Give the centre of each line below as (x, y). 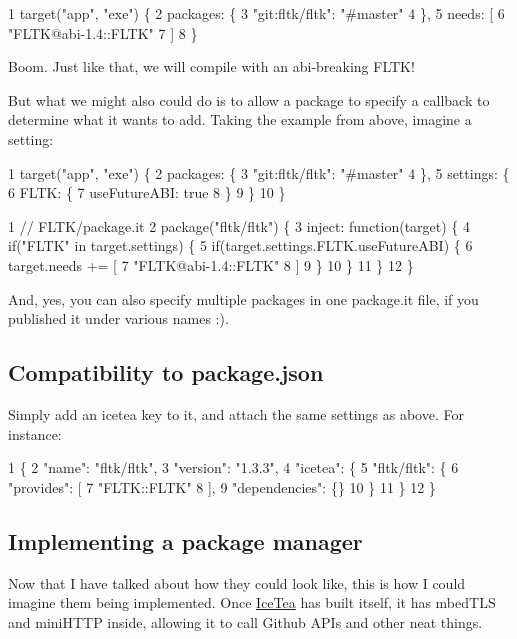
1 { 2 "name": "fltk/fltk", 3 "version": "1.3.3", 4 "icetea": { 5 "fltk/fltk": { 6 (233, 467)
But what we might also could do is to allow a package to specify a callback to (249, 99)
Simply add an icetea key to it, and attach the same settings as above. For (236, 413)
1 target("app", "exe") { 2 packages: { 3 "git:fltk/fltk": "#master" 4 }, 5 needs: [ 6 (256, 13)
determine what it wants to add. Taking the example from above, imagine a (240, 119)
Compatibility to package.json (166, 372)
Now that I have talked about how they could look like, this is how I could (237, 582)
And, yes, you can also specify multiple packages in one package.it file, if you (243, 298)
